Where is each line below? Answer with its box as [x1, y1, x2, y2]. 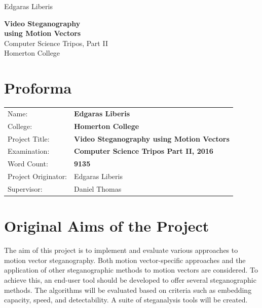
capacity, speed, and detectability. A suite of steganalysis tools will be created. [4, 294, 248, 305]
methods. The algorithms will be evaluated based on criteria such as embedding [4, 284, 252, 295]
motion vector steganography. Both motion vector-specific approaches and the [4, 254, 246, 265]
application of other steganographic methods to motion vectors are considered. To [4, 265, 258, 275]
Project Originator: [8, 171, 67, 182]
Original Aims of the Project [4, 215, 209, 236]
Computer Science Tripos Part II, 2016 [74, 146, 213, 156]
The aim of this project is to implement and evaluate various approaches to [4, 245, 238, 255]
